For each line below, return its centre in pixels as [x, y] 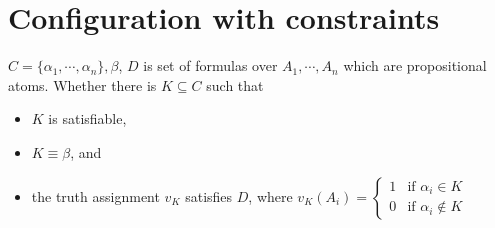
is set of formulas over [210, 65]
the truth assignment [95, 195]
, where [270, 195]
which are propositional [415, 65]
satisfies [209, 195]
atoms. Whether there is [82, 84]
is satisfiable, [87, 118]
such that [235, 84]
